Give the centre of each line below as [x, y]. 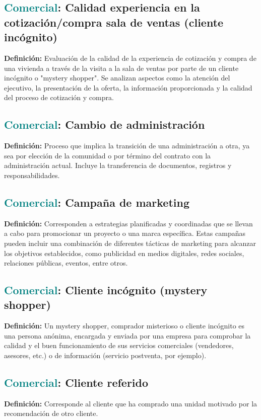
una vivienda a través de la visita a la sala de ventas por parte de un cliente [121, 68]
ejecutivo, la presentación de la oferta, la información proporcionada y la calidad [128, 87]
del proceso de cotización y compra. [59, 97]
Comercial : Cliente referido [76, 383]
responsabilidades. [32, 175]
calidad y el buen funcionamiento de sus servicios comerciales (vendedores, [119, 345]
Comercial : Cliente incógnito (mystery [106, 290]
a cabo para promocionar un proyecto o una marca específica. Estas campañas [125, 233]
